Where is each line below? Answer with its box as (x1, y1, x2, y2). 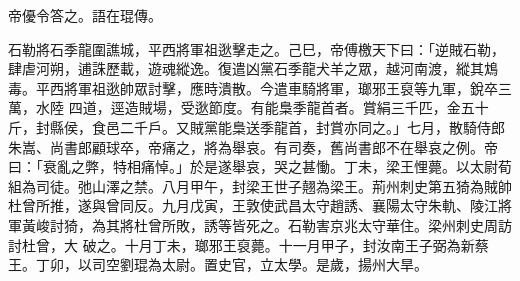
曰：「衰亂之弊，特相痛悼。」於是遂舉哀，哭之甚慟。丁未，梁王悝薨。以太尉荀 (8, 156, 512, 177)
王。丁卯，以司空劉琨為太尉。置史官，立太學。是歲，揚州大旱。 (8, 254, 428, 275)
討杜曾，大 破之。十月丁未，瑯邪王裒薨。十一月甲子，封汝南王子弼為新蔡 (8, 234, 489, 255)
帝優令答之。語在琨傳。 (8, 5, 162, 25)
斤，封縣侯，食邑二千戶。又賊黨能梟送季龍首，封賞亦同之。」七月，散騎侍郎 (8, 116, 505, 137)
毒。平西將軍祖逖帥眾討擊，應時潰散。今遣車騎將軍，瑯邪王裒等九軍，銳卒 (8, 77, 498, 98)
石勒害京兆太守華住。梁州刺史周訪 (287, 214, 512, 235)
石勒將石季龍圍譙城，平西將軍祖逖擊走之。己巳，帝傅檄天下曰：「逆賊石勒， (8, 38, 505, 59)
